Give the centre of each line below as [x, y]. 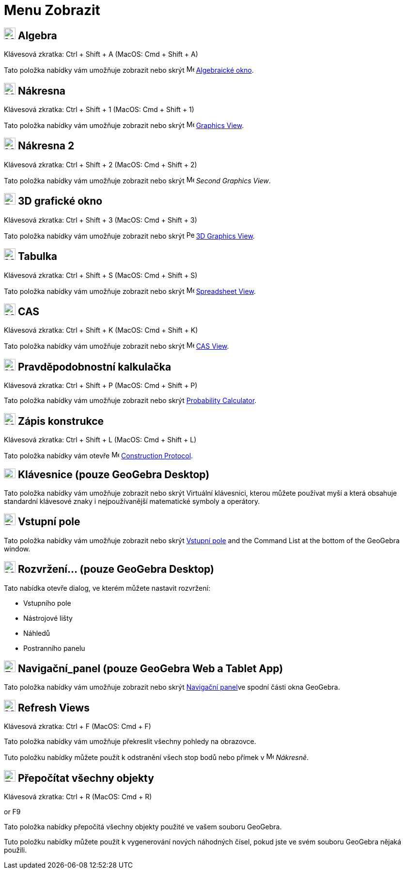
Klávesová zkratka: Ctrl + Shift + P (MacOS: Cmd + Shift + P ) [101, 386]
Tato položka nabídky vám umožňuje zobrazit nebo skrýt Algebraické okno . [129, 70]
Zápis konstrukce [61, 421]
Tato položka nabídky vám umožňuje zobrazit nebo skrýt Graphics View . [124, 126]
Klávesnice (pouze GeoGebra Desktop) [114, 474]
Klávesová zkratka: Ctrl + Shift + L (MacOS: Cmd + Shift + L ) [100, 440]
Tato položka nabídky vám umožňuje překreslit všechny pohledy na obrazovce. [130, 742]
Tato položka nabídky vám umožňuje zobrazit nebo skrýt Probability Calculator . [130, 401]
